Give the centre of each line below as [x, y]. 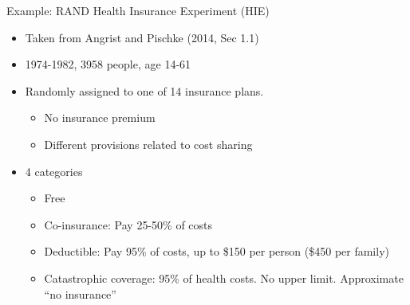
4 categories [54, 171]
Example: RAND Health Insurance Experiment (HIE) [138, 10]
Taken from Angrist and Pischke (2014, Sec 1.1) [142, 37]
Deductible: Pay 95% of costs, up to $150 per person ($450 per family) [217, 251]
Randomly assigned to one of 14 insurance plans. [144, 90]
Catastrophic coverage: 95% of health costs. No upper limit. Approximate [224, 278]
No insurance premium [100, 117]
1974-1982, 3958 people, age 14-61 [108, 64]
